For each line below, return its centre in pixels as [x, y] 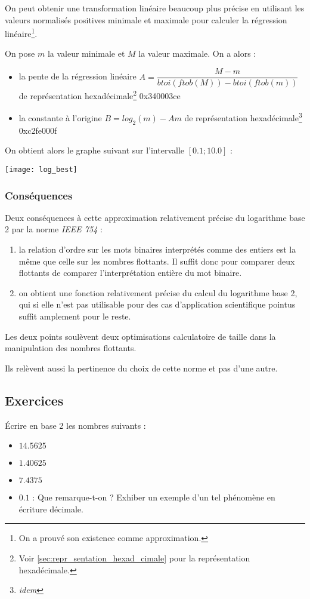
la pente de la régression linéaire [77, 76]
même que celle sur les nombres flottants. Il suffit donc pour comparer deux [157, 261]
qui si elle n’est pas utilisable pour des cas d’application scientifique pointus [157, 304]
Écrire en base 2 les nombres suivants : [75, 425]
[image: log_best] [41, 169]
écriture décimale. [51, 509]
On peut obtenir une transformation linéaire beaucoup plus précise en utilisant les [155, 8]
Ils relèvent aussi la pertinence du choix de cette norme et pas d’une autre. [141, 368]
